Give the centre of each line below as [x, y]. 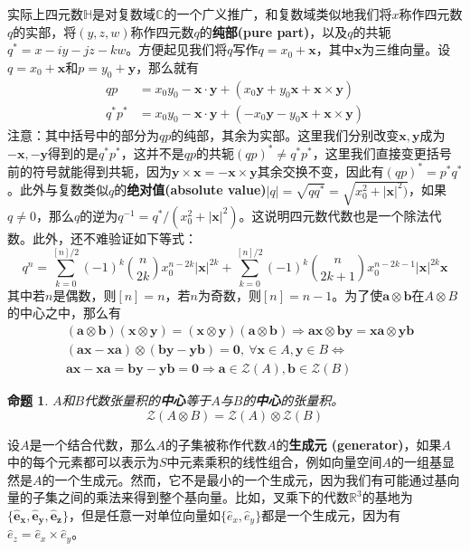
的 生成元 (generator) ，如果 [359, 444]
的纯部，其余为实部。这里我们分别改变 [285, 134]
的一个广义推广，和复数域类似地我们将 [278, 14]
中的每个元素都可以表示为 [83, 462]
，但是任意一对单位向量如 [144, 515]
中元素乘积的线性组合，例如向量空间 [274, 462]
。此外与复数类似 [58, 190]
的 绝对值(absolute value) [190, 190]
